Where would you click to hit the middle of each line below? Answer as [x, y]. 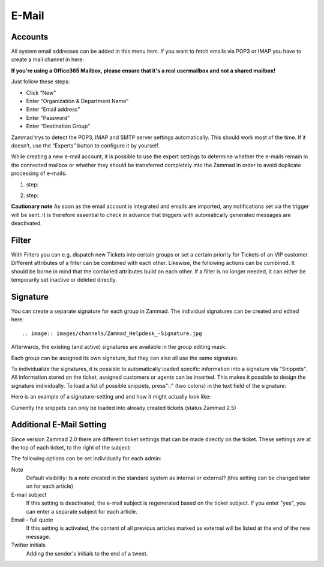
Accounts [30, 37]
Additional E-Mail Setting [59, 425]
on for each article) [50, 486]
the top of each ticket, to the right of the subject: [71, 447]
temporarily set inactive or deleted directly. [64, 280]
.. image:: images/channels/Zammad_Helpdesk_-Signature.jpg [112, 333]
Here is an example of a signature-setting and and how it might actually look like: [111, 397]
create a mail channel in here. [47, 59]
